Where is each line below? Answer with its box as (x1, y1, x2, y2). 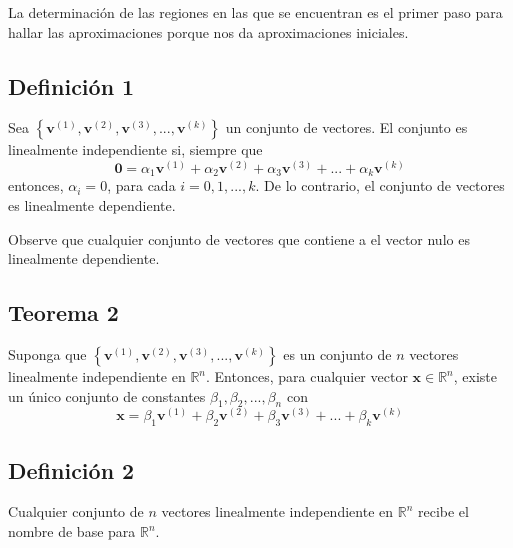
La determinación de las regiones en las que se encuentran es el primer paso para (8, 2, 503, 22)
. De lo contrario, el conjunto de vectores (255, 175, 505, 196)
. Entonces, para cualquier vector (206, 366, 408, 387)
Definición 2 (8, 454, 135, 485)
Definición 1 (8, 70, 135, 101)
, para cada (107, 175, 176, 196)
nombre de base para (8, 521, 136, 542)
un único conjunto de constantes (8, 385, 206, 406)
